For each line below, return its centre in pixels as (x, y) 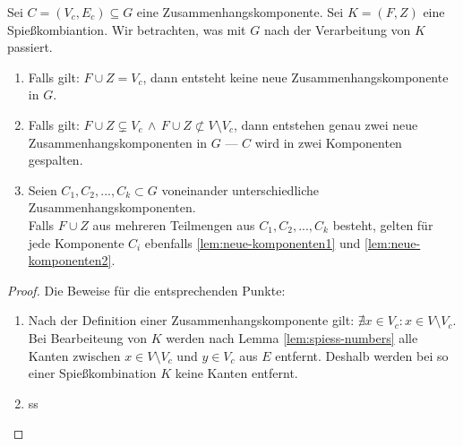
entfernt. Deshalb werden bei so (362, 355)
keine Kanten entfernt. (236, 373)
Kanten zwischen (74, 355)
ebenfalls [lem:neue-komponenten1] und (253, 242)
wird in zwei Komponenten (328, 142)
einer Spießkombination (92, 373)
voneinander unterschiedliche (240, 189)
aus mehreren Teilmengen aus (174, 224)
